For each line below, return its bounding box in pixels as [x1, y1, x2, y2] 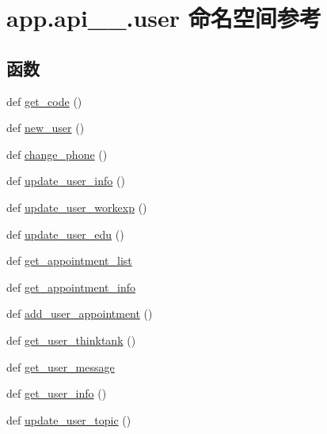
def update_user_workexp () [6, 198, 147, 215]
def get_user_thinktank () [6, 331, 136, 348]
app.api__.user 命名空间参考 [6, 2, 321, 34]
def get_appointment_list [6, 252, 132, 269]
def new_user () [6, 119, 85, 136]
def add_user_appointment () [6, 305, 153, 322]
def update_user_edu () [6, 225, 124, 242]
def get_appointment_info [6, 278, 135, 295]
